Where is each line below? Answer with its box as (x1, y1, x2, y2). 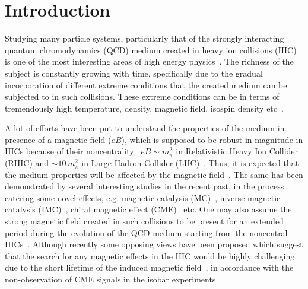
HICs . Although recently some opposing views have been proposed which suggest (5, 238, 303, 250)
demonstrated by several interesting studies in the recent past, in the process (5, 180, 284, 192)
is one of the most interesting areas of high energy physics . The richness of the (5, 55, 294, 68)
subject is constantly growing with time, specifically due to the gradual (5, 66, 263, 79)
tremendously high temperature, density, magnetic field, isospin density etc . (5, 101, 284, 114)
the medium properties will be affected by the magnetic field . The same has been (5, 168, 303, 180)
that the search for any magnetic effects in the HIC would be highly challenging (5, 249, 295, 262)
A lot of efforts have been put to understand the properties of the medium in (5, 122, 285, 134)
